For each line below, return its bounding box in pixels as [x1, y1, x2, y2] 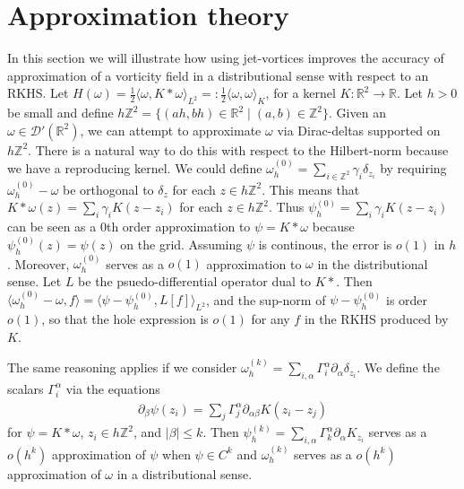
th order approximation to [106, 217, 251, 236]
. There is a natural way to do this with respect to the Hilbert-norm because [28, 140, 449, 159]
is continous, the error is [258, 234, 392, 253]
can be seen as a [7, 217, 97, 236]
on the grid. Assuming [120, 234, 243, 253]
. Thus [268, 197, 305, 216]
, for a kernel [265, 83, 336, 102]
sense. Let [7, 271, 62, 290]
